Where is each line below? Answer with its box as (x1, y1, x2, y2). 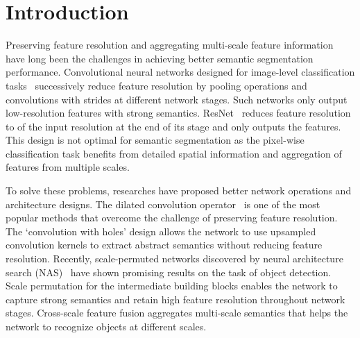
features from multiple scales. (6, 160, 130, 174)
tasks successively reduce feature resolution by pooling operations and (6, 78, 307, 92)
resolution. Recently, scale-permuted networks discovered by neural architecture (6, 251, 343, 266)
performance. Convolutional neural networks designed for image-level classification (6, 65, 355, 79)
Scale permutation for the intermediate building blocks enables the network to (6, 278, 338, 293)
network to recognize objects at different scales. (6, 319, 207, 333)
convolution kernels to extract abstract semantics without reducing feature (6, 237, 323, 252)
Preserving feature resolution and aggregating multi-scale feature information (6, 37, 334, 52)
